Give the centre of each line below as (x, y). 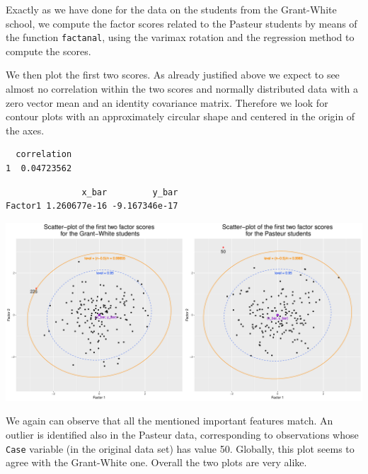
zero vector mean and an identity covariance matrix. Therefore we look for (167, 102)
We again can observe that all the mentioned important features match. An (169, 421)
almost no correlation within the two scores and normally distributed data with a (182, 89)
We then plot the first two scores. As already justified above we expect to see (173, 75)
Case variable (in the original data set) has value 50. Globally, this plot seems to (180, 448)
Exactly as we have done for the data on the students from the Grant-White (171, 9)
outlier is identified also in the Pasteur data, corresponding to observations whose (182, 434)
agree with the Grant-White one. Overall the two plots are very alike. (156, 462)
